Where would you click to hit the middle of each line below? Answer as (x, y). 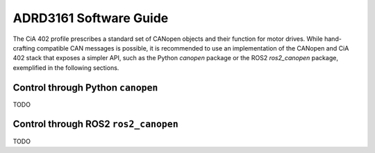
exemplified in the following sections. (66, 67)
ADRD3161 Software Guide (91, 18)
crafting (24, 48)
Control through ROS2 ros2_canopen (95, 124)
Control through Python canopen (85, 88)
